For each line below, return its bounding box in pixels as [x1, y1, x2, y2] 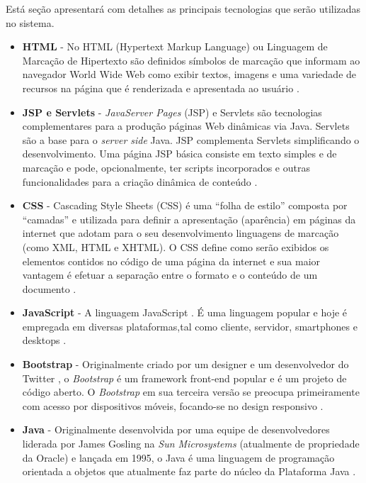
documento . [22, 281, 76, 296]
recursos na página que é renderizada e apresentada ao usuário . [22, 80, 299, 95]
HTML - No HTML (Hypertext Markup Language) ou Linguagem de [22, 39, 328, 54]
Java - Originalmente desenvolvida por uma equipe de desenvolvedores [22, 422, 330, 437]
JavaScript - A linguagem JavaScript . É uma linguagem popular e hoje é [22, 305, 348, 320]
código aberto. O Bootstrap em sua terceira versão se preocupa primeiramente [22, 384, 360, 399]
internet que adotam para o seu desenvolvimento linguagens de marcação [22, 226, 339, 240]
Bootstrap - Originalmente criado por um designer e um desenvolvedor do [22, 357, 349, 372]
